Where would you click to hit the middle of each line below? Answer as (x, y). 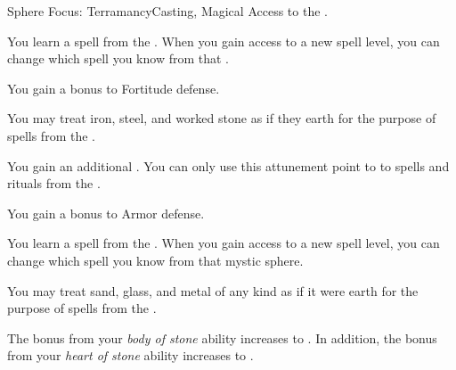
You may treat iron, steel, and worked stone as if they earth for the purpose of (222, 118)
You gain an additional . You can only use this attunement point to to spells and (228, 165)
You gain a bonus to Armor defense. (106, 213)
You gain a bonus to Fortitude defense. (114, 88)
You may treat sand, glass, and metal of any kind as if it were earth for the (213, 290)
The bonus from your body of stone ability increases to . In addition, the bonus (222, 337)
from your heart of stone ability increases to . (130, 355)
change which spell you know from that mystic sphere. (155, 260)
